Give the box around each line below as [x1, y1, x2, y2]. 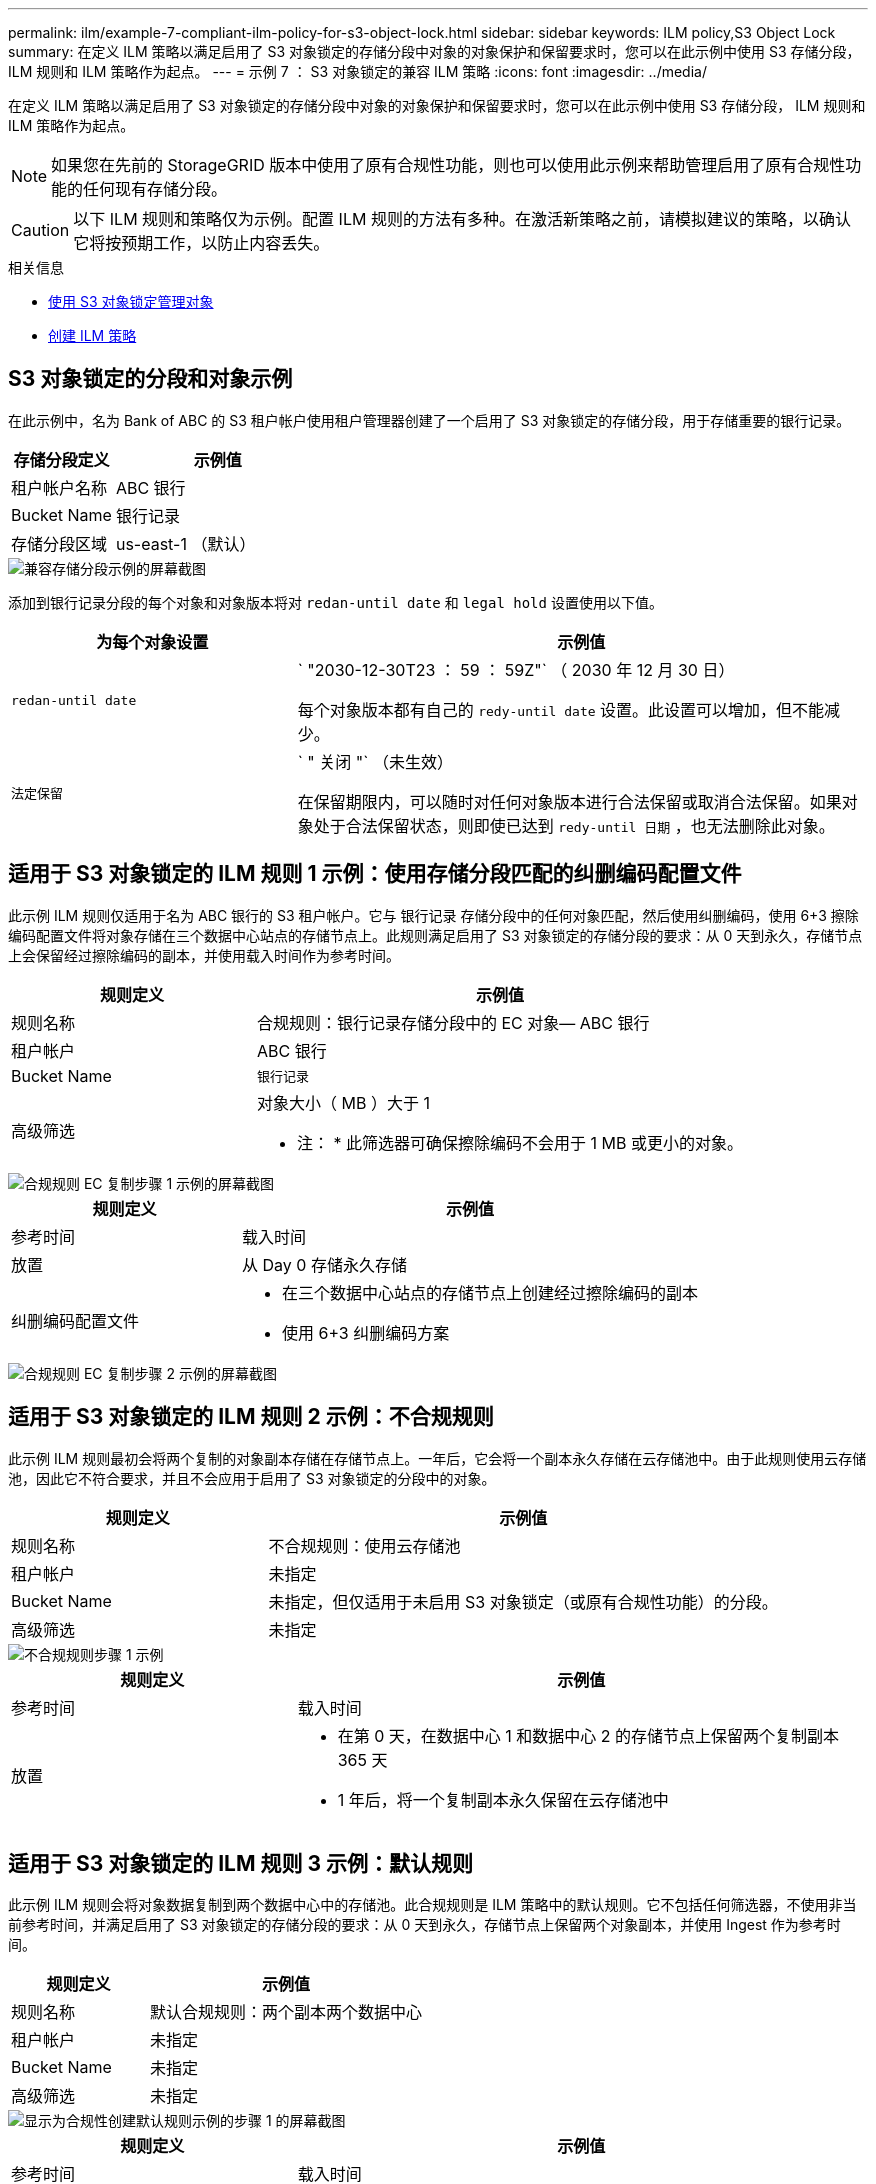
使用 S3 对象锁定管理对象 [48, 293, 214, 310]
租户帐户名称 [11, 477, 108, 498]
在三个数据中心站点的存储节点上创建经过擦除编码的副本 [282, 1282, 699, 1303]
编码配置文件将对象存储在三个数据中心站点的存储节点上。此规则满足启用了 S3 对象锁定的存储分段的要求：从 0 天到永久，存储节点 [8, 926, 863, 944]
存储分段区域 [11, 533, 108, 554]
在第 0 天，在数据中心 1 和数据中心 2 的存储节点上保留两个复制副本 [337, 1725, 840, 1746]
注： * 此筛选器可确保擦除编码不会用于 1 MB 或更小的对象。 [296, 1132, 743, 1153]
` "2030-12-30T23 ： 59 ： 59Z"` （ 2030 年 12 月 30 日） [297, 659, 735, 680]
